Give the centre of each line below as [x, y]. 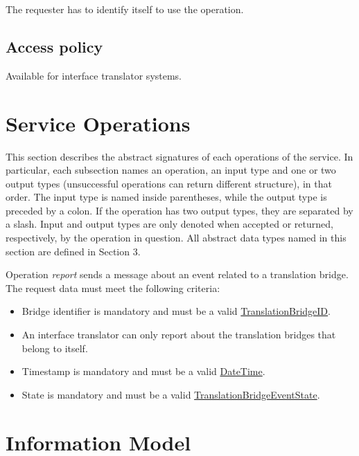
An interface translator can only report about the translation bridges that [179, 335]
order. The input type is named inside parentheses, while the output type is [166, 197]
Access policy [54, 46]
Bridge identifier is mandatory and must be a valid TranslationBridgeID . [176, 311]
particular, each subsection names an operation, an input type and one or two [171, 170]
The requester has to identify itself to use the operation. [125, 9]
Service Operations [98, 123]
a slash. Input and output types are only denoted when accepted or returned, [169, 224]
